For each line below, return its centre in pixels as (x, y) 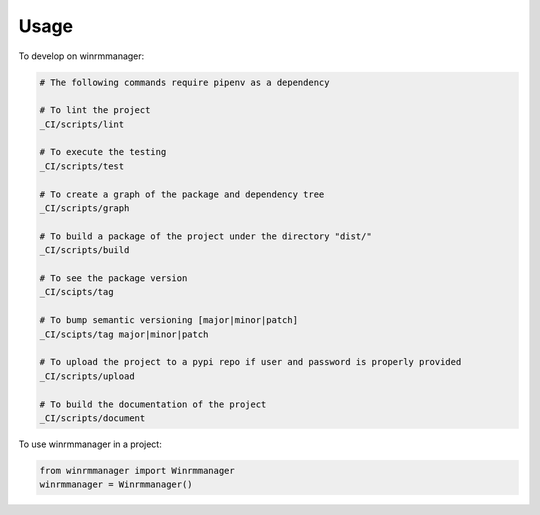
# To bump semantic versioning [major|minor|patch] (169, 320)
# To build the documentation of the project (153, 404)
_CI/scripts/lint (82, 124)
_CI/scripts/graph (84, 208)
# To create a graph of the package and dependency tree (182, 194)
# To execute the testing (103, 152)
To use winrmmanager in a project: (90, 444)
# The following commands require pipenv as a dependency (184, 82)
